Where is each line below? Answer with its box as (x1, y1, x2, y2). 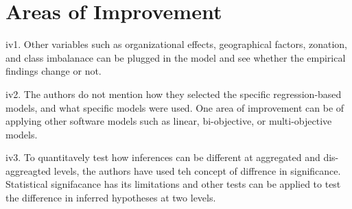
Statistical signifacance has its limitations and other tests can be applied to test (5, 177, 341, 191)
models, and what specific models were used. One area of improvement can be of (5, 100, 344, 114)
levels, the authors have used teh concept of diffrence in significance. (54, 163, 341, 177)
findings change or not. (5, 64, 102, 78)
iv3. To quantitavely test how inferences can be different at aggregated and (5, 150, 320, 164)
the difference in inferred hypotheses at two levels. (5, 190, 216, 205)
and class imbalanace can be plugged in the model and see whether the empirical (5, 50, 346, 64)
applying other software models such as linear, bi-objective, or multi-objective (5, 114, 332, 128)
